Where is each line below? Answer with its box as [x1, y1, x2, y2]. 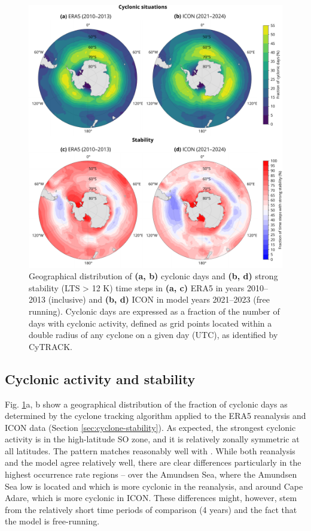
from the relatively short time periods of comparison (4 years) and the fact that [5, 503, 297, 515]
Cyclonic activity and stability [5, 369, 196, 388]
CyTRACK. [29, 340, 72, 352]
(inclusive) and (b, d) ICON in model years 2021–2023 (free [48, 293, 270, 306]
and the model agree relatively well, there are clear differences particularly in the [5, 456, 301, 469]
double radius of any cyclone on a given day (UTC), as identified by [29, 328, 278, 341]
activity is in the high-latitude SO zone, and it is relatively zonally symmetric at [5, 433, 300, 445]
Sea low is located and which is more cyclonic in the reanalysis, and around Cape [5, 479, 303, 492]
